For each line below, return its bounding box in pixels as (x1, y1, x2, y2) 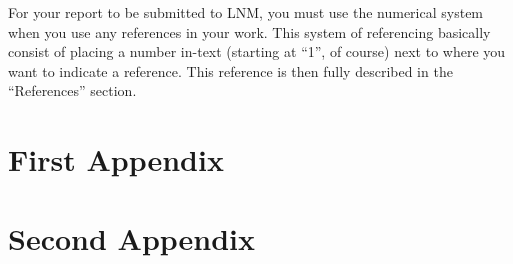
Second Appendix (8, 217, 256, 258)
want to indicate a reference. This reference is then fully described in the (8, 60, 453, 81)
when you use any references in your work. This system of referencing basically (8, 21, 491, 42)
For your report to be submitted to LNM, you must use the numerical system (8, 2, 484, 22)
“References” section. (8, 80, 137, 101)
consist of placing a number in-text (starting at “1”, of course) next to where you (8, 41, 506, 62)
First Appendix (8, 139, 224, 180)
